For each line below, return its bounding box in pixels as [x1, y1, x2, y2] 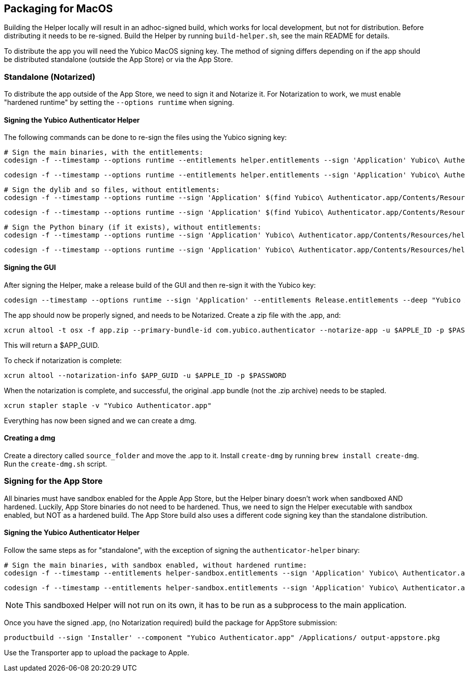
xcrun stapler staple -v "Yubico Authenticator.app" [4, 401, 212, 409]
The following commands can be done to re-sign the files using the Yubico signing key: [4, 133, 287, 142]
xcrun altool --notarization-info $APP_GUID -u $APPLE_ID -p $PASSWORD [4, 371, 287, 379]
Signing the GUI [4, 263, 56, 271]
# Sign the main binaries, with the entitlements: [4, 148, 203, 157]
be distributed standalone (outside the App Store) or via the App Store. [4, 55, 233, 64]
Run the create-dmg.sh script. [4, 459, 107, 468]
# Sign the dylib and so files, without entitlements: [4, 186, 220, 194]
